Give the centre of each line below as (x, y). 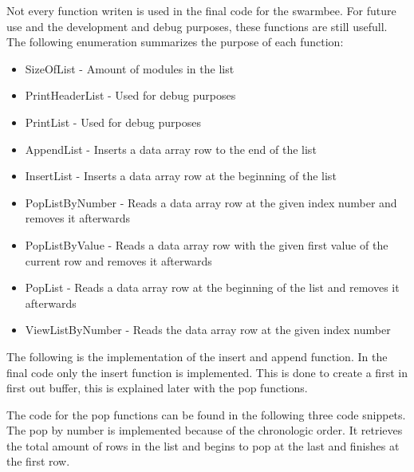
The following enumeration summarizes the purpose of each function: (175, 42)
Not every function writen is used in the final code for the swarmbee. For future (201, 10)
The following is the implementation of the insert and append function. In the (197, 356)
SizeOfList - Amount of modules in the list (130, 68)
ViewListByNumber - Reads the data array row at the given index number (208, 330)
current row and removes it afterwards (118, 260)
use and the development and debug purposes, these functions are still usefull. (197, 26)
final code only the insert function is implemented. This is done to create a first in (207, 372)
